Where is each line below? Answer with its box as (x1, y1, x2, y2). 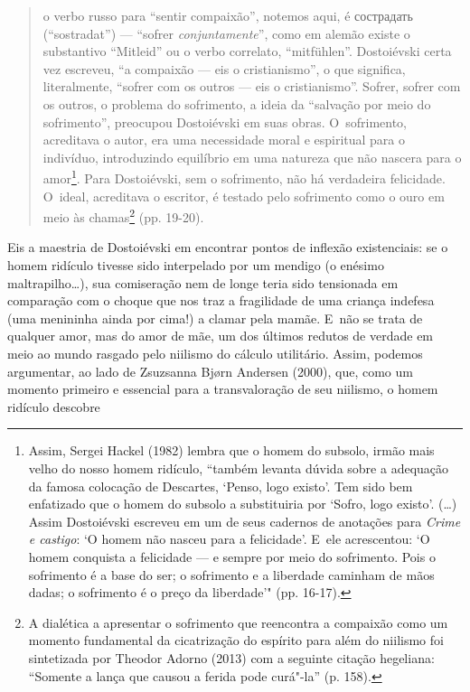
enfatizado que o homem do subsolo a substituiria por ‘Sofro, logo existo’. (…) (28, 494, 457, 513)
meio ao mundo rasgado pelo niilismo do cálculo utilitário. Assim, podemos (7, 344, 423, 362)
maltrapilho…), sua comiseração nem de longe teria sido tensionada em (7, 273, 399, 292)
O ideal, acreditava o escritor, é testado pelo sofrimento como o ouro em (42, 186, 445, 205)
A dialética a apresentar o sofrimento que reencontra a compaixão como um (28, 613, 448, 631)
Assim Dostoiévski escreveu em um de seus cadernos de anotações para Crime (28, 511, 461, 530)
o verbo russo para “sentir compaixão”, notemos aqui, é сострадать (42, 6, 413, 24)
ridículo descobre (7, 397, 100, 416)
